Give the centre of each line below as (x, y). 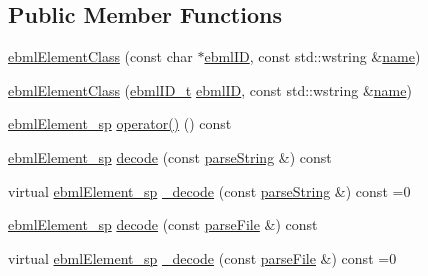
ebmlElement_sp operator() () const (120, 123)
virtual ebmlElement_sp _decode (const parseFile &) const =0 (202, 257)
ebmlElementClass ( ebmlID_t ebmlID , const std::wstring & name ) (210, 89)
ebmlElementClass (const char (100, 56)
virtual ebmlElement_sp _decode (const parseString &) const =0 (209, 190)
